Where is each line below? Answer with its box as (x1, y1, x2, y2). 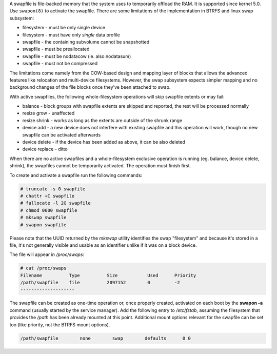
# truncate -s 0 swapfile (20, 186, 86, 192)
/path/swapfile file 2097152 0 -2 (20, 280, 180, 286)
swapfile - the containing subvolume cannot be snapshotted (22, 38, 150, 45)
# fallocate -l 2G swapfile (20, 200, 91, 206)
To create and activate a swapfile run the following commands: (9, 172, 143, 178)
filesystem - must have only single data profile (22, 31, 121, 38)
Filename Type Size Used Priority (20, 272, 196, 278)
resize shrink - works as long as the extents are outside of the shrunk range (22, 117, 183, 123)
